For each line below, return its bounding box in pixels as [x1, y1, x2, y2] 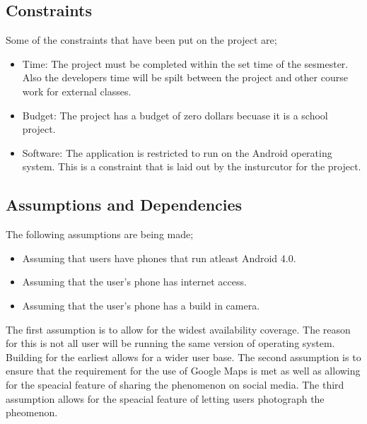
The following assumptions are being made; [6, 227, 194, 242]
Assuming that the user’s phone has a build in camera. [22, 298, 260, 312]
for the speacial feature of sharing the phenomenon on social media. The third [6, 377, 344, 391]
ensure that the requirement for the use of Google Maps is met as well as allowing [6, 363, 361, 378]
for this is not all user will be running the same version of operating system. [6, 336, 335, 351]
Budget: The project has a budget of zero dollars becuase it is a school [22, 107, 328, 122]
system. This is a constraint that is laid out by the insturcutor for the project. [22, 159, 361, 174]
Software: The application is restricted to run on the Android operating [22, 145, 332, 160]
